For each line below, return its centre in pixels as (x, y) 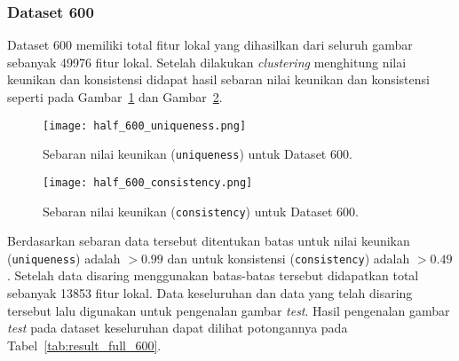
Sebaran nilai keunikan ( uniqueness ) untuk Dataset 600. (198, 154)
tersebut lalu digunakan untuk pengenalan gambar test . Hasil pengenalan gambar (229, 310)
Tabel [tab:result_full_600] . (84, 345)
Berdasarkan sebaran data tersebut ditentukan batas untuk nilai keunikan (209, 241)
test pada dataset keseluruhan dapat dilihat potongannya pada (178, 328)
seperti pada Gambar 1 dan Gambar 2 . (115, 97)
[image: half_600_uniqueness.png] (145, 126)
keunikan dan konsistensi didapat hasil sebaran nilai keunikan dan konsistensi (218, 79)
